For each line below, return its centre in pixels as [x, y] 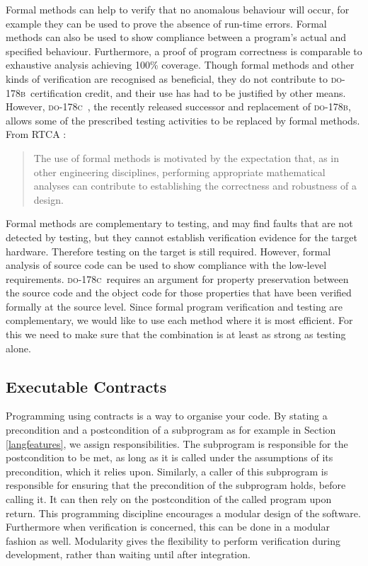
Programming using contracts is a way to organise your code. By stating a [167, 416]
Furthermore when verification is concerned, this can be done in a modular [168, 527]
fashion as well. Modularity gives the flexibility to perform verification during [173, 540]
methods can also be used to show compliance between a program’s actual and [176, 37]
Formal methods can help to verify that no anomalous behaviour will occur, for [178, 9]
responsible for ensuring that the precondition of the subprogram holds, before [176, 485]
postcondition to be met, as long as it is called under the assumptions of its [169, 457]
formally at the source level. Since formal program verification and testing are [174, 306]
